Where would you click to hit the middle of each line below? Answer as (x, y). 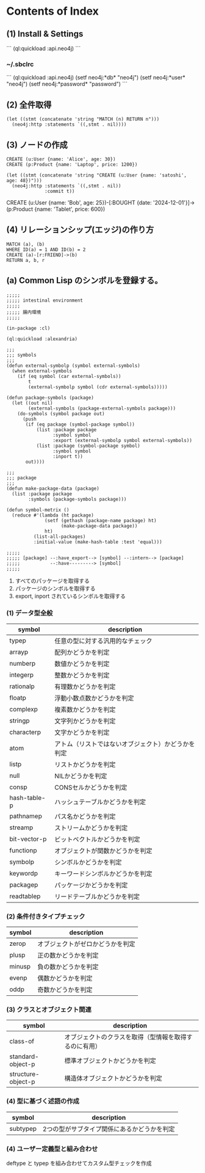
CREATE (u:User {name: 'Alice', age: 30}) (61, 159)
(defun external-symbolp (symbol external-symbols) (73, 365)
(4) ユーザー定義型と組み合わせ (52, 1149)
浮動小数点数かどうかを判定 (94, 698)
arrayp (19, 652)
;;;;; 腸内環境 (24, 312)
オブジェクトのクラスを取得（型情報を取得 (126, 1037)
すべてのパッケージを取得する (52, 581)
